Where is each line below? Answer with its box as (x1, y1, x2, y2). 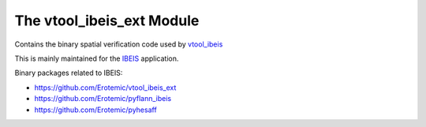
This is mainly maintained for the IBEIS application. (14, 54, 179, 63)
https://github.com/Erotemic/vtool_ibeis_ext (34, 83, 177, 92)
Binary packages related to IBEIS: (14, 68, 123, 78)
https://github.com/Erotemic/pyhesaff (34, 105, 157, 114)
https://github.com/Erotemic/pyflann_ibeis (34, 94, 172, 103)
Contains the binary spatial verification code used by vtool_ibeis (14, 39, 223, 49)
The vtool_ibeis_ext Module (14, 12, 200, 29)
